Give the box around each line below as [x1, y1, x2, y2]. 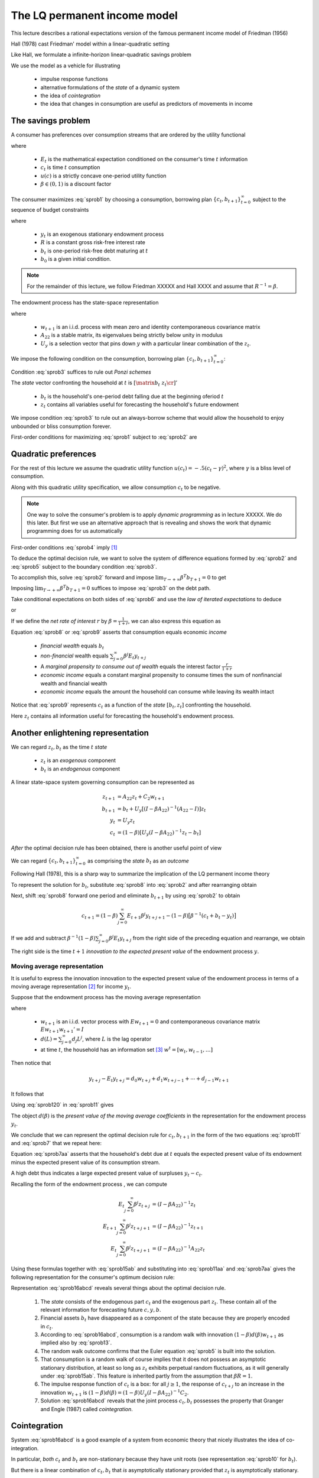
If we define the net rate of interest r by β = [11, 617, 118, 624]
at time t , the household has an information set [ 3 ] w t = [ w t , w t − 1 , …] [40, 1045, 213, 1055]
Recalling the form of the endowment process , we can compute [11, 1180, 168, 1188]
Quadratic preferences [11, 449, 97, 459]
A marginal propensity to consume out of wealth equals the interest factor [40, 663, 221, 670]
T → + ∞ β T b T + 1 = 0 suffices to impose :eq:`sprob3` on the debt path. [43, 584, 211, 594]
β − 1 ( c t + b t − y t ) [190, 911, 235, 920]
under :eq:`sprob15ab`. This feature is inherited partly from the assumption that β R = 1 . [40, 1372, 253, 1380]
